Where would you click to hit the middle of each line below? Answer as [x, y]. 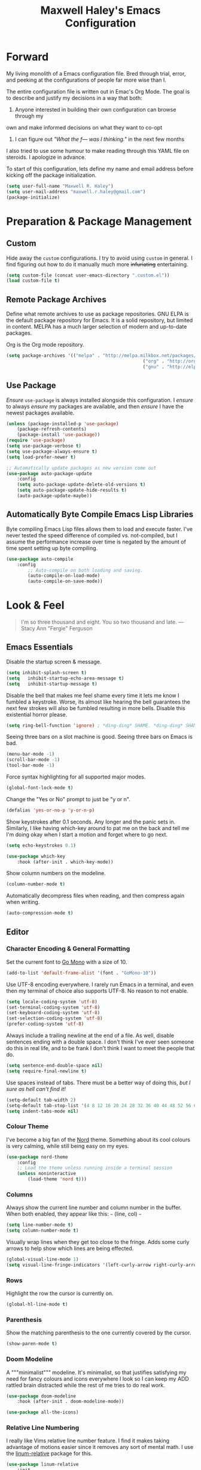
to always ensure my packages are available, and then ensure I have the [95, 406]
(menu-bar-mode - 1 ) [31, 754]
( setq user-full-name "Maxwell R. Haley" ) [60, 186]
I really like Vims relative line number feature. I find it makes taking [88, 1441]
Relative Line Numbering [43, 1428]
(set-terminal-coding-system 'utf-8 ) [53, 1007]
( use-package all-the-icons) [42, 1412]
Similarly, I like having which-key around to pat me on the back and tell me [98, 828]
